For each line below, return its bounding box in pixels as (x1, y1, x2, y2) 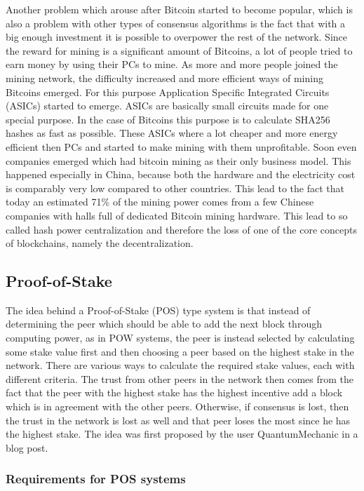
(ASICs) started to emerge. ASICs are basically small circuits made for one (6, 98, 329, 113)
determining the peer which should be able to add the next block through (6, 316, 322, 331)
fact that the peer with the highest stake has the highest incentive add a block (6, 385, 343, 400)
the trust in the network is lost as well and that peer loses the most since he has (6, 412, 351, 427)
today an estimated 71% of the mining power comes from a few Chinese (6, 194, 314, 209)
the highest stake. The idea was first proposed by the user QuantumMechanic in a (6, 426, 358, 441)
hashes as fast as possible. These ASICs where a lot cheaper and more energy (6, 126, 338, 140)
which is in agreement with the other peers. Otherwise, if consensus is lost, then (6, 399, 349, 414)
